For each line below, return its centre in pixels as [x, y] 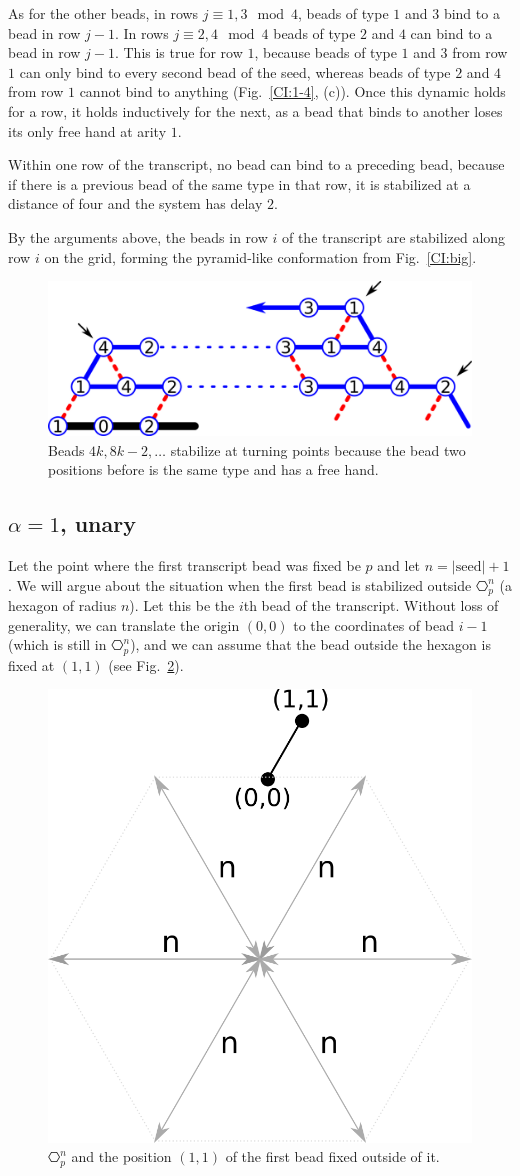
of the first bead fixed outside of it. [332, 1156]
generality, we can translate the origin [124, 624]
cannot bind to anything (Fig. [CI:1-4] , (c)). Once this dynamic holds [292, 91]
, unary [97, 523]
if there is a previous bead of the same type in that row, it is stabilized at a [239, 183]
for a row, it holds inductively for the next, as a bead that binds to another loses [255, 110]
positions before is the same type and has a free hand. [213, 469]
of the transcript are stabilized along [393, 236]
